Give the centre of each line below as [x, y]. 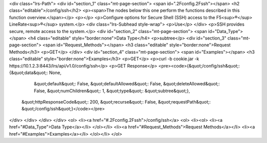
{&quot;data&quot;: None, [35, 72]
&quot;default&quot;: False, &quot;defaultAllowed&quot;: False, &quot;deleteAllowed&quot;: [127, 84]
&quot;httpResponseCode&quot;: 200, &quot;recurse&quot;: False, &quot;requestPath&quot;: [116, 102]
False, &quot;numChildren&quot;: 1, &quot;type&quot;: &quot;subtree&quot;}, [112, 91]
